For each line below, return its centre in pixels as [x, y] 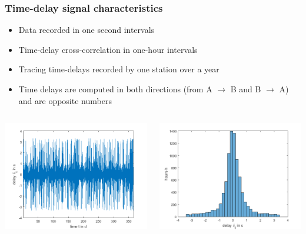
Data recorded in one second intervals [87, 30]
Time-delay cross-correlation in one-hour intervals [108, 49]
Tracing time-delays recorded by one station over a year [119, 69]
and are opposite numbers [65, 100]
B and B [246, 89]
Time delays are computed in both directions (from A [115, 89]
